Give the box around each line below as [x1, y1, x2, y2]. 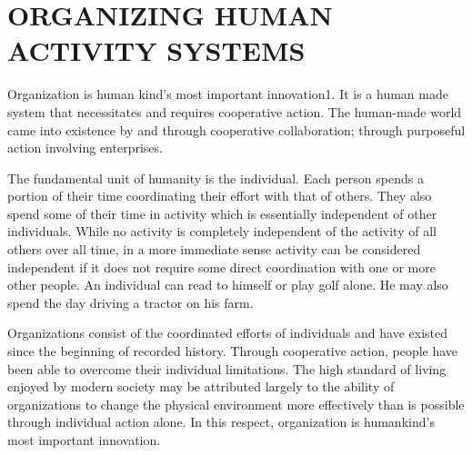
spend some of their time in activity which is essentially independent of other [7, 203, 437, 223]
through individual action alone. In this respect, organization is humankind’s [7, 412, 435, 431]
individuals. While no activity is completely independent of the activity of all [7, 222, 437, 241]
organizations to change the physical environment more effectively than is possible [7, 394, 465, 413]
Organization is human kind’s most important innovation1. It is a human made [7, 84, 448, 104]
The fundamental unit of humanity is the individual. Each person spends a [7, 168, 424, 187]
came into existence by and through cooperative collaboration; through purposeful [7, 120, 466, 139]
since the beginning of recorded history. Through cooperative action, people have [7, 341, 458, 361]
